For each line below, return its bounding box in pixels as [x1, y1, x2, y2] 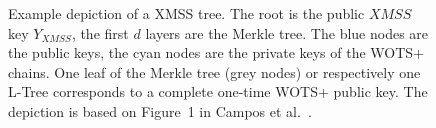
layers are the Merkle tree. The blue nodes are [145, 22, 429, 43]
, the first [71, 22, 129, 43]
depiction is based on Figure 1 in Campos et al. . [8, 100, 312, 121]
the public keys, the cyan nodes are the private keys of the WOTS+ [8, 42, 425, 63]
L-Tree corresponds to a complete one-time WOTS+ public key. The [8, 81, 428, 102]
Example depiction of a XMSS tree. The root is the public [8, 3, 365, 23]
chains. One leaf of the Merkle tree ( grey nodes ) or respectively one [8, 61, 421, 82]
